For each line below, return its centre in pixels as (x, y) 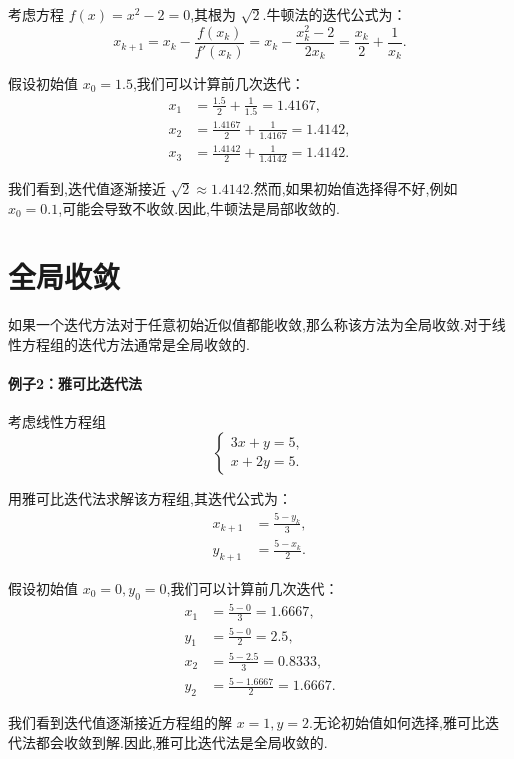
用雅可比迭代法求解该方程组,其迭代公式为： (150, 497)
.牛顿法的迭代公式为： (334, 14)
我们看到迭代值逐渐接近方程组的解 (120, 722)
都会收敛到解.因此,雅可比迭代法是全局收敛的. (181, 741)
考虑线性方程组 (57, 421)
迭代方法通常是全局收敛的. (163, 343)
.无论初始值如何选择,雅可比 (397, 722)
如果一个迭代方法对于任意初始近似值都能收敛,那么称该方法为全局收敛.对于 (250, 324)
